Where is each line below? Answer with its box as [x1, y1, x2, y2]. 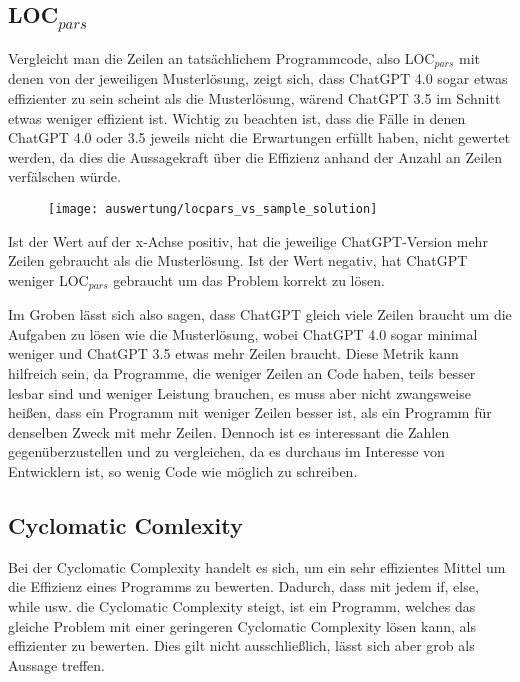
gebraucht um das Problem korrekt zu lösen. [113, 269, 385, 290]
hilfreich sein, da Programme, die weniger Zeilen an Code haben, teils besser [8, 363, 476, 384]
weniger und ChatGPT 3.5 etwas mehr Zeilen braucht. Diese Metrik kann [8, 343, 459, 364]
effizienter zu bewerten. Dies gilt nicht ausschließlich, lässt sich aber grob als [8, 635, 475, 656]
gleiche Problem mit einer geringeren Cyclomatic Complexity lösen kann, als [8, 615, 476, 636]
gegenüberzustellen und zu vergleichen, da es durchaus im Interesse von [8, 441, 445, 462]
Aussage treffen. [8, 654, 106, 675]
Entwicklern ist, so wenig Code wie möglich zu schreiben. [8, 461, 358, 482]
